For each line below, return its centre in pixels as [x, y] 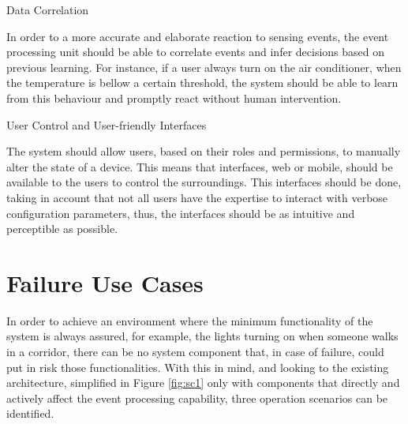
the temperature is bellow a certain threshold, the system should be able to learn [202, 83]
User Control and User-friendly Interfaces [107, 124]
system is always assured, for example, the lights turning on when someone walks [202, 336]
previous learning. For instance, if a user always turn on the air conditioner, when [204, 67]
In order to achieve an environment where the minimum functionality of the [190, 320]
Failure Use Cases [105, 282]
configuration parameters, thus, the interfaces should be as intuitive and [181, 213]
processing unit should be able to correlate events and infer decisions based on [196, 52]
